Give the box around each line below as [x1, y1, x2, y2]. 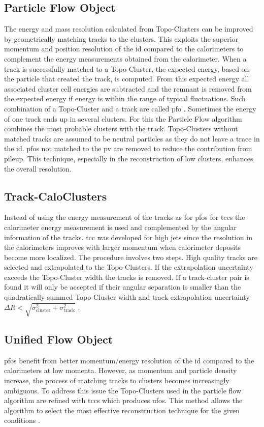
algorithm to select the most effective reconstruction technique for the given [4, 405, 240, 415]
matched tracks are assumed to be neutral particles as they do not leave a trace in [4, 133, 260, 144]
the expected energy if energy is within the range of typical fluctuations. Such [4, 93, 246, 104]
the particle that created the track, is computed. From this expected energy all [4, 73, 249, 84]
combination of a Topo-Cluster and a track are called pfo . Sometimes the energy [4, 103, 256, 113]
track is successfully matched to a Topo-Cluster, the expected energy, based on [4, 63, 249, 74]
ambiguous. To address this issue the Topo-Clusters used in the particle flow [4, 385, 242, 395]
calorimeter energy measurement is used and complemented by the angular [4, 221, 237, 232]
